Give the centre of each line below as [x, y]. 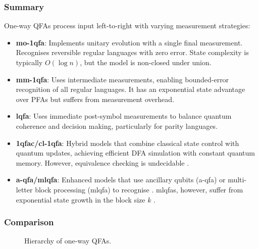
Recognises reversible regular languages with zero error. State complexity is [132, 52]
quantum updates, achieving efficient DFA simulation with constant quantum [135, 153]
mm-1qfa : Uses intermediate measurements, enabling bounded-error [122, 79]
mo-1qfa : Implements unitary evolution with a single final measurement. [129, 42]
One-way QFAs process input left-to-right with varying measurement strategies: [127, 26]
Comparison [29, 222]
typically [29, 62]
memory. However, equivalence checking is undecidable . [102, 162]
